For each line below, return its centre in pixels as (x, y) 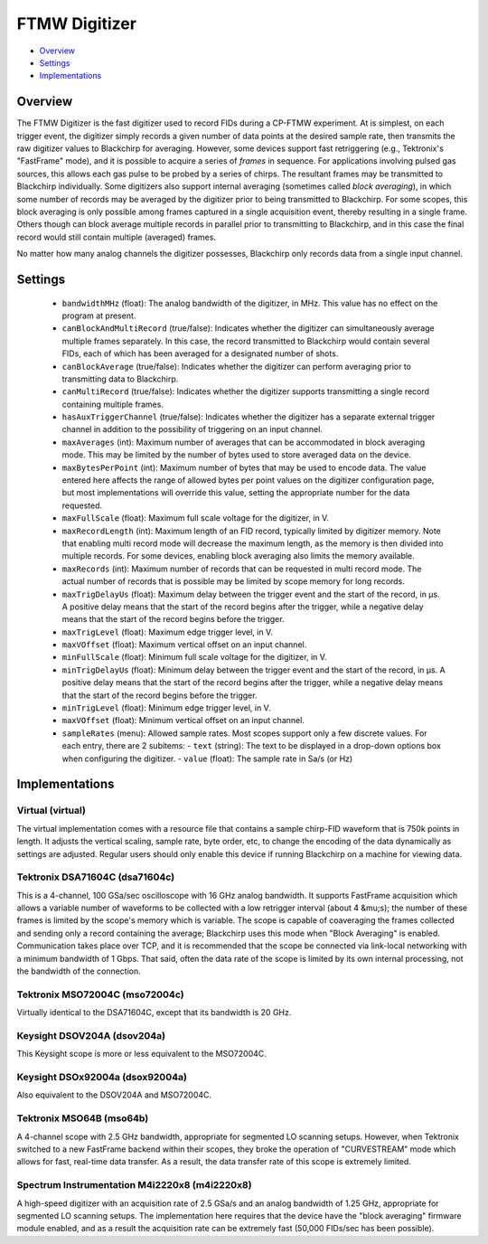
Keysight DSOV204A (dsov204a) (91, 1035)
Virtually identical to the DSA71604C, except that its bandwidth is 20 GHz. (154, 1013)
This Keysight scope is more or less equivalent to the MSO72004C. (141, 1054)
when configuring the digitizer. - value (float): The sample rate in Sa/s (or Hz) (207, 759)
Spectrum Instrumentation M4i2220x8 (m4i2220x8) (134, 1185)
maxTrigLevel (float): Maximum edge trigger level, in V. (167, 632)
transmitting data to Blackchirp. (120, 379)
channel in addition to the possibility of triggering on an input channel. (192, 429)
